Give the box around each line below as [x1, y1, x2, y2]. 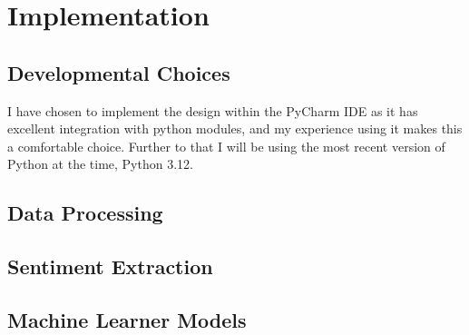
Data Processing [7, 199, 163, 227]
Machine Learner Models [7, 305, 247, 333]
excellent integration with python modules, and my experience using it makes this [7, 119, 463, 138]
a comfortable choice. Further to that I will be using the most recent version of [7, 136, 445, 155]
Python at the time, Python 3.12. [7, 154, 193, 173]
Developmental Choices [7, 58, 230, 86]
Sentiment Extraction [7, 252, 213, 281]
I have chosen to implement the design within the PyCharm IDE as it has [7, 101, 418, 120]
